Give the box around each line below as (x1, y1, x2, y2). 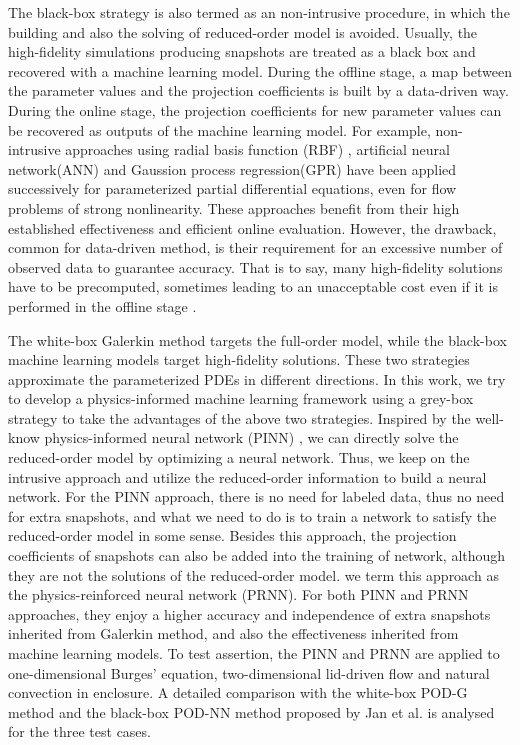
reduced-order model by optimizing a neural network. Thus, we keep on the (8, 447, 470, 468)
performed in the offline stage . (8, 295, 197, 316)
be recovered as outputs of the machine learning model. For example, (8, 119, 431, 140)
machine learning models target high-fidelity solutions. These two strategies (8, 349, 470, 370)
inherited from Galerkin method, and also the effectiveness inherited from (8, 623, 459, 644)
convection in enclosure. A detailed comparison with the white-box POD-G (8, 682, 468, 703)
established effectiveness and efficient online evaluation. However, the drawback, (8, 217, 497, 238)
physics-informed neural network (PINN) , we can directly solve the (44, 427, 459, 448)
